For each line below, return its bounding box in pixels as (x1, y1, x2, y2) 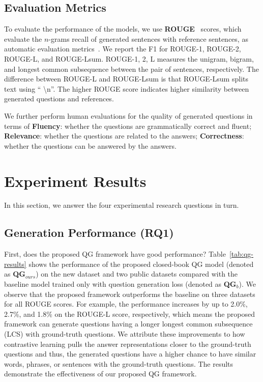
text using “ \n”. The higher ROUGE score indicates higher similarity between (4, 83, 249, 94)
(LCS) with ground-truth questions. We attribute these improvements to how (4, 329, 245, 339)
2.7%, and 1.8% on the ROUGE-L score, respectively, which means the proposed (4, 308, 255, 319)
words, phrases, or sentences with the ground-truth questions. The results (4, 358, 233, 369)
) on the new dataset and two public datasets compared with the (36, 268, 238, 279)
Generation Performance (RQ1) (4, 225, 174, 240)
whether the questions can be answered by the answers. (4, 140, 177, 151)
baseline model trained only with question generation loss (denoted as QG (4, 279, 237, 289)
